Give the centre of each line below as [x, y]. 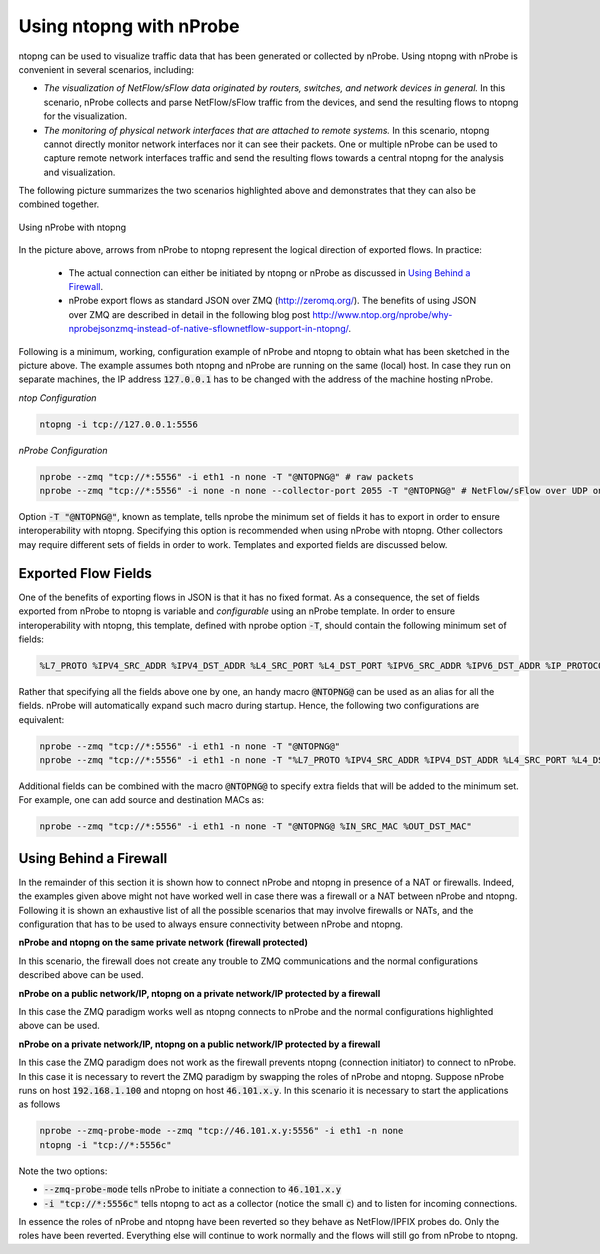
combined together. [59, 204]
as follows [39, 1104]
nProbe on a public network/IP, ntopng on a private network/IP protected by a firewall [199, 993]
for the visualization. [85, 116]
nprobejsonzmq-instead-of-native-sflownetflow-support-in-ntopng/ [208, 329]
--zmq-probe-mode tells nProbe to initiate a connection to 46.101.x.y [192, 1189]
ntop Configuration [57, 397]
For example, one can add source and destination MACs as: [141, 800]
